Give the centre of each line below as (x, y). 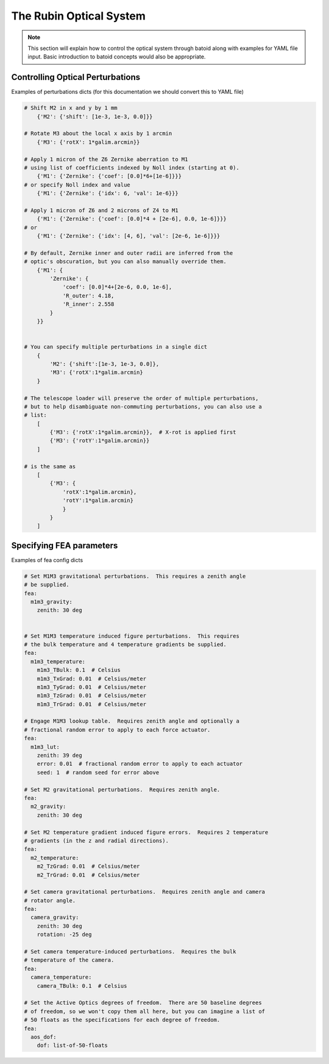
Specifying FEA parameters (65, 545)
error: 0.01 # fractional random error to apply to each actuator (140, 764)
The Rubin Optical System (78, 16)
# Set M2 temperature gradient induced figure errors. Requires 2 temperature (146, 832)
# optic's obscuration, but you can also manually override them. (125, 262)
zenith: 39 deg (59, 755)
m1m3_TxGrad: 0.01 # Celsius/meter (91, 679)
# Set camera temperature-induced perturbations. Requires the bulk (130, 952)
